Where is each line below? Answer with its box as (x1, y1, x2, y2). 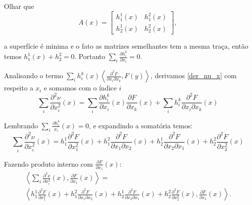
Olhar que (4, 1, 34, 11)
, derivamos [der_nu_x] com (150, 70, 237, 81)
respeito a (4, 83, 33, 93)
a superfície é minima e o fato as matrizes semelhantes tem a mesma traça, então (4, 40, 249, 51)
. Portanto (74, 51, 105, 61)
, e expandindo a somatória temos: (89, 120, 193, 130)
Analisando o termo (4, 70, 63, 81)
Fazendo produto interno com (4, 158, 93, 169)
